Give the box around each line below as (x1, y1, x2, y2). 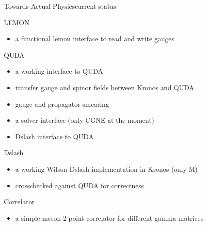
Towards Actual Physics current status (4, 1, 116, 11)
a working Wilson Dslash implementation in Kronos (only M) (15, 163, 198, 174)
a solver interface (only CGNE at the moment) (15, 115, 155, 125)
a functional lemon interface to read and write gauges (15, 33, 175, 44)
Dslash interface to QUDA (15, 131, 94, 141)
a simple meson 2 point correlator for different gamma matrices (15, 212, 204, 223)
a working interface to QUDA (15, 66, 103, 76)
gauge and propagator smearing (15, 98, 109, 109)
